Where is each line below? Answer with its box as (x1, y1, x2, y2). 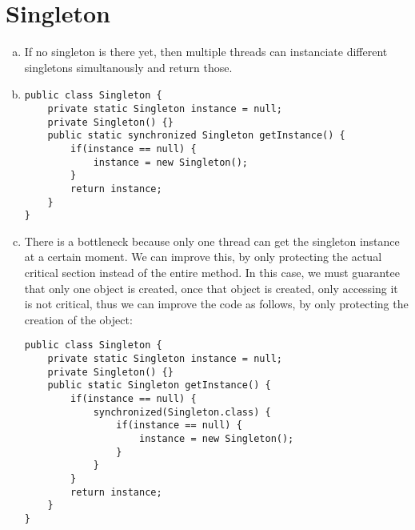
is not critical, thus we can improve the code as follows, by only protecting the (24, 295, 409, 312)
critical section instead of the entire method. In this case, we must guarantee (24, 264, 400, 281)
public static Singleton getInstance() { (47, 379, 271, 391)
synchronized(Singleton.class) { (93, 406, 271, 418)
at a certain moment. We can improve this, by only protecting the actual (24, 248, 382, 265)
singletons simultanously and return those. (24, 58, 233, 75)
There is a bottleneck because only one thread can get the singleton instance (24, 232, 400, 249)
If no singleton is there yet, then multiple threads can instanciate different (24, 43, 388, 60)
